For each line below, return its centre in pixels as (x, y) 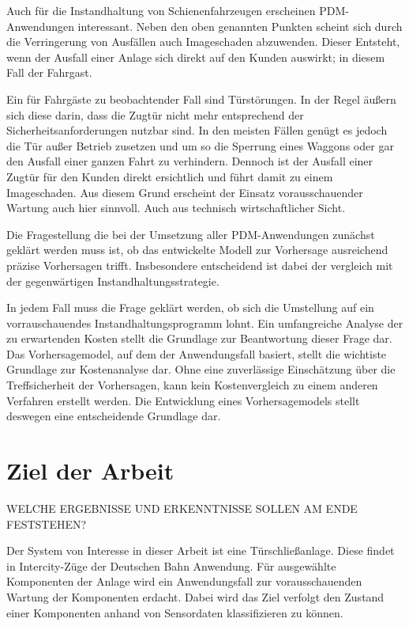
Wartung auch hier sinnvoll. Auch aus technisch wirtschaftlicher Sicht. (176, 208)
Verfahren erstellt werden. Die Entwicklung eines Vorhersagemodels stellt (183, 400)
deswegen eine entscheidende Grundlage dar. (114, 416)
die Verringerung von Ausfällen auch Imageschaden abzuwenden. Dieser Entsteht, (203, 42)
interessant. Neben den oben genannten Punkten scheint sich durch (240, 26)
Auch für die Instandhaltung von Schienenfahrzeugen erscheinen (161, 10)
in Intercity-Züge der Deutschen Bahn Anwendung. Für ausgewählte (171, 565)
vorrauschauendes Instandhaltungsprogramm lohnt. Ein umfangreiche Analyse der (205, 322)
